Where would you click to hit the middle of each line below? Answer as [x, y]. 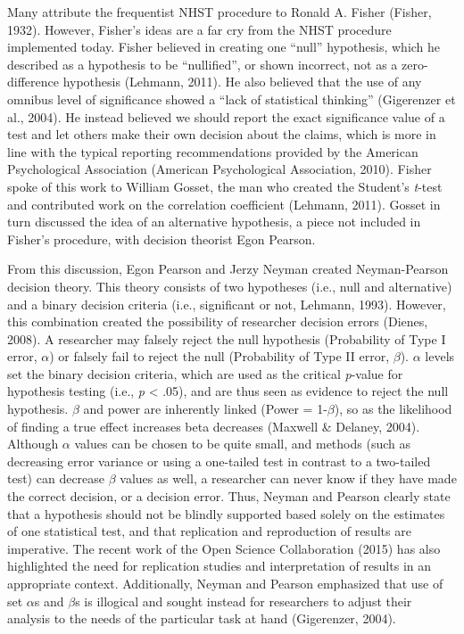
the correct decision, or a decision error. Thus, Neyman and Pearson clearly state [229, 496]
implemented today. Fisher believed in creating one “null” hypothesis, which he [224, 47]
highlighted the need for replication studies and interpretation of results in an [220, 566]
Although [33, 444]
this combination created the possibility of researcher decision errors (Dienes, [218, 321]
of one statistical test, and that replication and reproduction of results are [209, 531]
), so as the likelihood [393, 409]
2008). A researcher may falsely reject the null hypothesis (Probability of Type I [227, 338]
